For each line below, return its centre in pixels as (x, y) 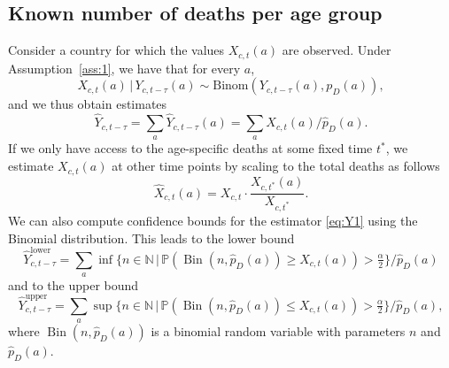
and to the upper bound (74, 285)
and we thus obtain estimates (88, 104)
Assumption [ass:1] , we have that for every (124, 68)
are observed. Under (337, 50)
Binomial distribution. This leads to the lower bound (151, 238)
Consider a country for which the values (116, 50)
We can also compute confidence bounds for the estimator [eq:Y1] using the (213, 221)
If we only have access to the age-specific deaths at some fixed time (190, 148)
